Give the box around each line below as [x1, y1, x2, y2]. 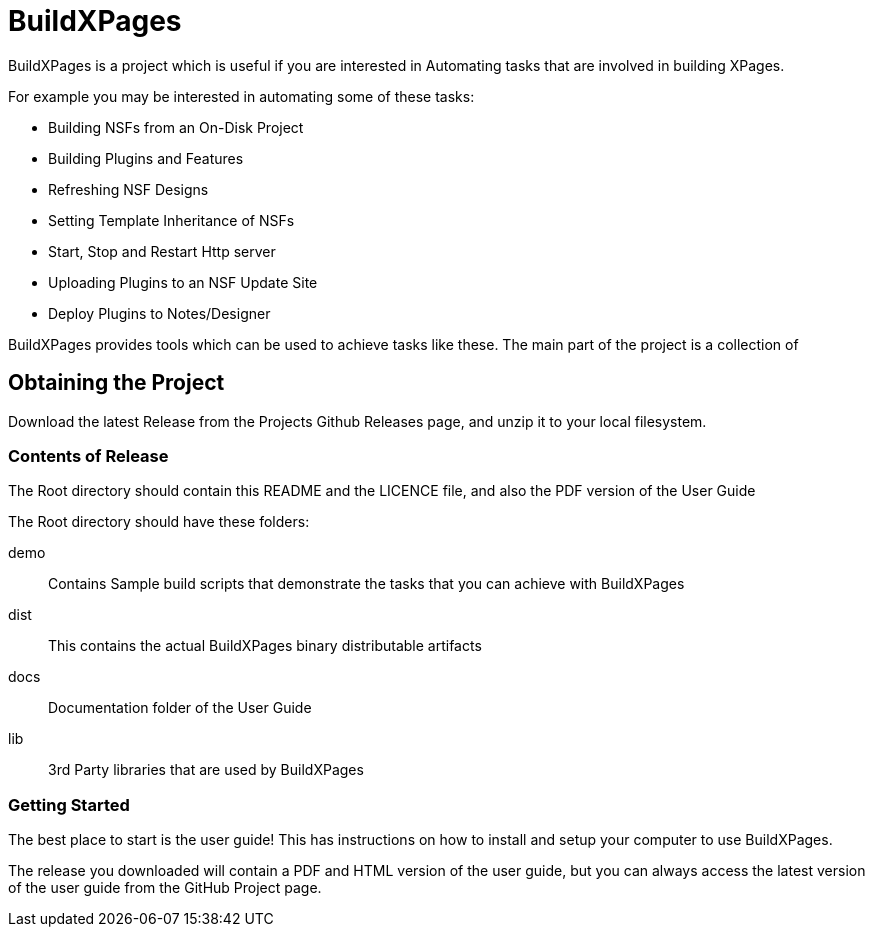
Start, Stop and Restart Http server [48, 242, 276, 260]
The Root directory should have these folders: [8, 513, 310, 531]
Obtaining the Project [8, 370, 225, 396]
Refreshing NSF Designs [48, 180, 209, 198]
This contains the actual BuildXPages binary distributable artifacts [48, 637, 482, 655]
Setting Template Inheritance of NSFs [48, 211, 295, 229]
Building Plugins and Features [48, 149, 244, 167]
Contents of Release [8, 445, 169, 466]
